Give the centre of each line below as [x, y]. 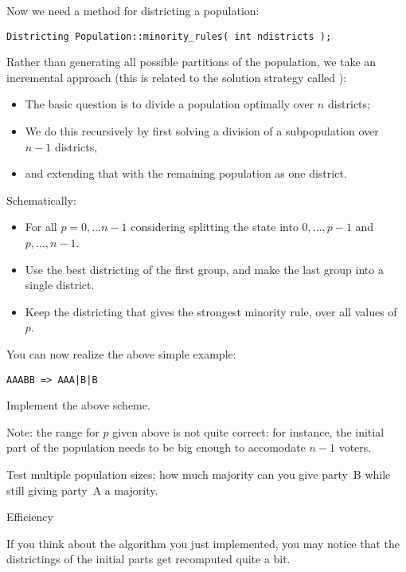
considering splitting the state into [215, 227]
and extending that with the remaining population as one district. [186, 173]
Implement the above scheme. [78, 405]
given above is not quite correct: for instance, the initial [248, 431]
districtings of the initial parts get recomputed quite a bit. [148, 559]
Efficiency [30, 517]
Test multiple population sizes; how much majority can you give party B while [199, 474]
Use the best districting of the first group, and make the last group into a [204, 269]
